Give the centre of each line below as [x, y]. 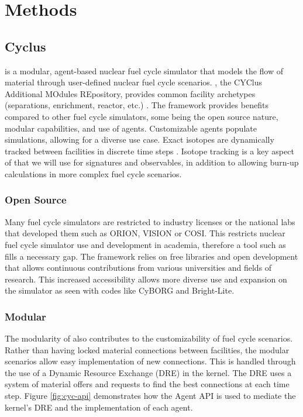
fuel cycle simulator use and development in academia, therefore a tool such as [145, 244]
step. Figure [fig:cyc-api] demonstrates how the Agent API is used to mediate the [150, 396]
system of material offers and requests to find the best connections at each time [147, 384]
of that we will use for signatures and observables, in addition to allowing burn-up [152, 162]
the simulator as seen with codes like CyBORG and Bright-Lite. [120, 290]
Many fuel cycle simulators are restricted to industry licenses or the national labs [150, 221]
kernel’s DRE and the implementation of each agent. [99, 407]
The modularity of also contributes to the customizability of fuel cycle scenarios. [149, 338]
